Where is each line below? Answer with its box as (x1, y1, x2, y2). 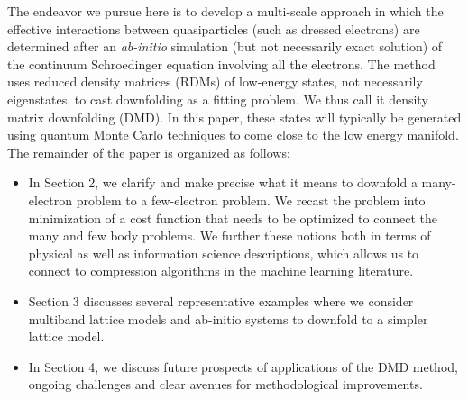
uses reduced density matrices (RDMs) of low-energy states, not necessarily (7, 72, 423, 91)
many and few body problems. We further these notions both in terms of (28, 226, 431, 245)
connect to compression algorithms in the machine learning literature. (28, 261, 414, 280)
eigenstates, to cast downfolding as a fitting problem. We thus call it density (7, 89, 428, 108)
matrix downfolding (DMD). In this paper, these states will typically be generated (7, 107, 462, 126)
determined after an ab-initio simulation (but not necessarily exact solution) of (7, 37, 443, 56)
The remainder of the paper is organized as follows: (7, 142, 290, 161)
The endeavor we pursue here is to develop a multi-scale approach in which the (7, 2, 444, 20)
